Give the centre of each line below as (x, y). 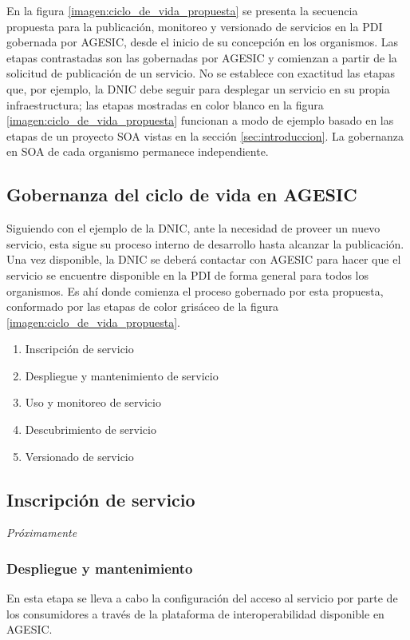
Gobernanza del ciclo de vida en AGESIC (182, 195)
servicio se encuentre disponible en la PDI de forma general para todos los (188, 274)
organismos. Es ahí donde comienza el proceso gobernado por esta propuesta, (195, 290)
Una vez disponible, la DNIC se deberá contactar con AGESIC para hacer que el (204, 259)
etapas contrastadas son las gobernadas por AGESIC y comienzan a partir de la (202, 57)
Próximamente (42, 533)
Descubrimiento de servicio (91, 429)
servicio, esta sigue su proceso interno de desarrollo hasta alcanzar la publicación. (205, 243)
